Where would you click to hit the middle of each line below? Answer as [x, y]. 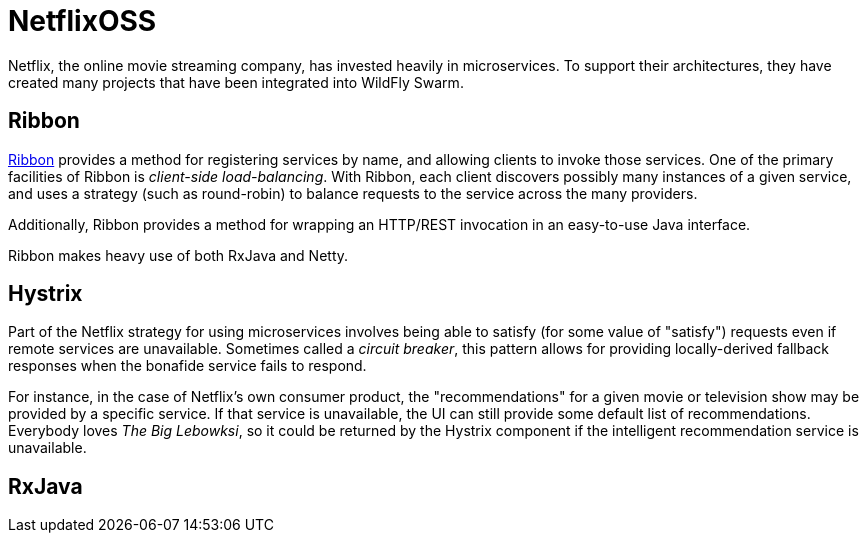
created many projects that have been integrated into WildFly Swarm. [236, 82]
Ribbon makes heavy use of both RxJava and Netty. [178, 255]
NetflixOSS [82, 21]
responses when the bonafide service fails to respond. [187, 366]
